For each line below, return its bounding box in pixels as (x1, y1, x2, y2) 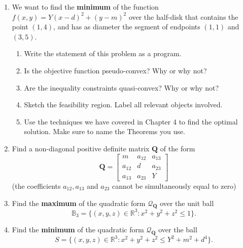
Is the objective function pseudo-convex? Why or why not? (24, 65, 207, 75)
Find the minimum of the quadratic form (12, 224, 144, 234)
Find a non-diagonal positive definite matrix (12, 143, 150, 153)
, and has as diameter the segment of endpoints (53, 21, 200, 32)
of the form (160, 143, 195, 153)
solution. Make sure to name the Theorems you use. (24, 126, 185, 137)
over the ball (158, 224, 197, 234)
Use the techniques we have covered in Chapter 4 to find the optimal (24, 116, 238, 127)
